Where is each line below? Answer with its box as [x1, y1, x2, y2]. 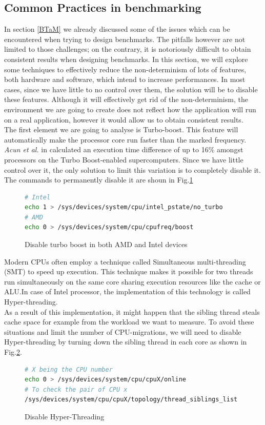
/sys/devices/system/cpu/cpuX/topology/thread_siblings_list [25, 396, 238, 403]
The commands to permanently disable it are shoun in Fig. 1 [4, 174, 193, 185]
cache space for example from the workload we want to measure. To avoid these [4, 316, 254, 327]
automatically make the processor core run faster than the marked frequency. [4, 134, 247, 145]
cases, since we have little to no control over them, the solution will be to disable [4, 84, 258, 94]
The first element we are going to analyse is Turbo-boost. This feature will [4, 124, 238, 135]
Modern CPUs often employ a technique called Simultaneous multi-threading [4, 256, 246, 267]
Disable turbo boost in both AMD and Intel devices [25, 239, 188, 250]
